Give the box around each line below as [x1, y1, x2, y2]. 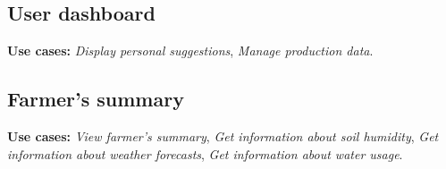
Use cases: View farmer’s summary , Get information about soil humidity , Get [7, 127, 439, 145]
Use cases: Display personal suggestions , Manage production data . [7, 41, 374, 60]
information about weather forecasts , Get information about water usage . [7, 144, 403, 163]
